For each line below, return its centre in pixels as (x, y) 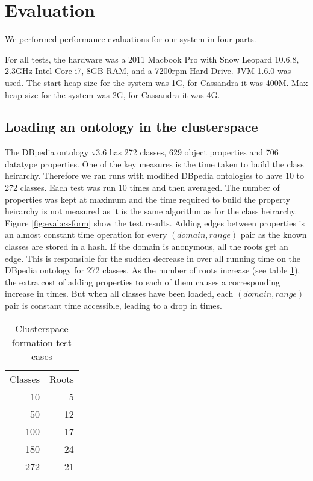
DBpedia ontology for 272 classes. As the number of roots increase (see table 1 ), (153, 270)
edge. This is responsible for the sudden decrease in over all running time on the (153, 258)
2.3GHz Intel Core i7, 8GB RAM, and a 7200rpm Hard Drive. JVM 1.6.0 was (148, 71)
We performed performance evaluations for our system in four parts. (131, 39)
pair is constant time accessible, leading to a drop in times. (113, 306)
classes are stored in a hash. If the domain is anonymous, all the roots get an (147, 247)
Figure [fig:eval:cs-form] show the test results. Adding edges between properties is (155, 222)
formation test (42, 342)
